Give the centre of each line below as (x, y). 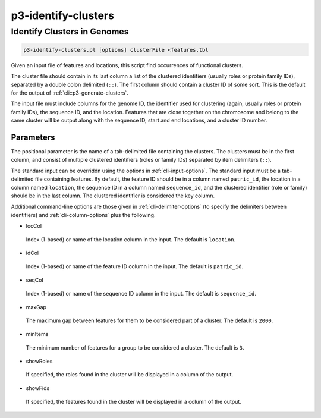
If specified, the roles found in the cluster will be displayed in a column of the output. (130, 375)
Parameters (33, 137)
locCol (34, 226)
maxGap (36, 307)
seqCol (35, 280)
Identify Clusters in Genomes (70, 32)
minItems (37, 334)
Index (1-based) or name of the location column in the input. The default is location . (131, 239)
